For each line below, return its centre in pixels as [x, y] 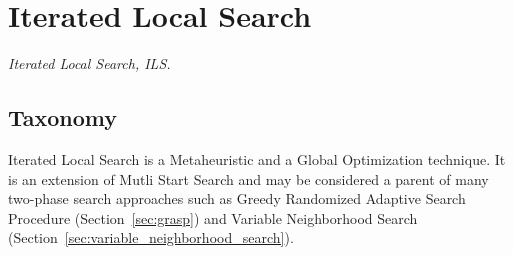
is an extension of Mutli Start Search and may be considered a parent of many [248, 178]
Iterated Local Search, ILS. [89, 63]
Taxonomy [63, 117]
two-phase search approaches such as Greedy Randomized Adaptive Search [237, 198]
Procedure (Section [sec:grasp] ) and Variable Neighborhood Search [213, 217]
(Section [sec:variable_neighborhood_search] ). [151, 237]
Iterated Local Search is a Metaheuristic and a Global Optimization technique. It [257, 158]
